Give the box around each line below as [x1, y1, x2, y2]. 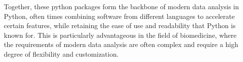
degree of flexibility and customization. [4, 48, 119, 59]
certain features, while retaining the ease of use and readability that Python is [4, 20, 236, 31]
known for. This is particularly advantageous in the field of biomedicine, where [4, 30, 237, 40]
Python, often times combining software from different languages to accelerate [4, 11, 235, 21]
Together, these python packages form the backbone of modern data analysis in [4, 1, 239, 11]
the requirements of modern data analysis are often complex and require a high [4, 39, 239, 49]
